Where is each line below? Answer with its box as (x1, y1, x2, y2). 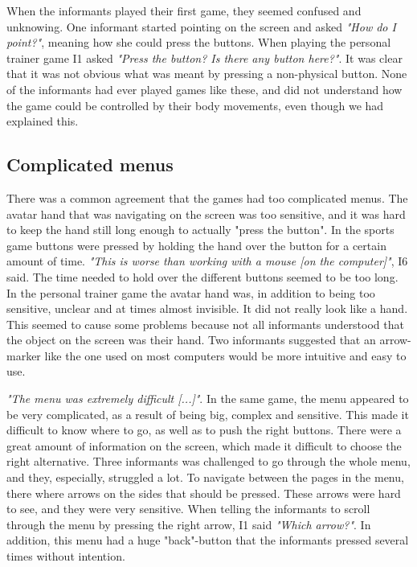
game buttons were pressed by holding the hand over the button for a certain (6, 236, 386, 253)
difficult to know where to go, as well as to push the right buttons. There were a (6, 421, 402, 438)
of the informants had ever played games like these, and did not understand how (6, 80, 403, 97)
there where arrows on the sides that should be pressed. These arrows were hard (6, 484, 401, 501)
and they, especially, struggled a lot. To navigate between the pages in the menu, (6, 469, 404, 486)
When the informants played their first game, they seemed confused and (6, 2, 362, 18)
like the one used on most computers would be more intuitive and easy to (44, 347, 407, 364)
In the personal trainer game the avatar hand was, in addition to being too (6, 284, 375, 301)
